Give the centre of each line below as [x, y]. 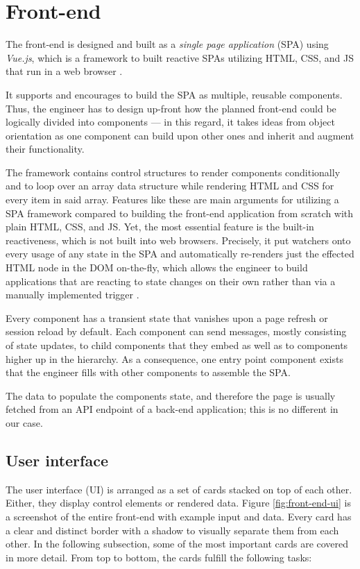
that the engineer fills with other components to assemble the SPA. [148, 372]
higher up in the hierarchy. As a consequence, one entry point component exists [174, 358]
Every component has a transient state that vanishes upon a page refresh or [167, 317]
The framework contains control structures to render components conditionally [173, 172]
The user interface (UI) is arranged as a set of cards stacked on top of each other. [179, 489]
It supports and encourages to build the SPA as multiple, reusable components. [174, 94]
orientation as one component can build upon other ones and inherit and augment [180, 135]
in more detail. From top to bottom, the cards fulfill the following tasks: [159, 557]
